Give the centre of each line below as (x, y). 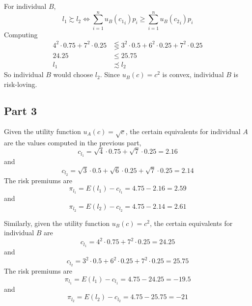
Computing (21, 34)
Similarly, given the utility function (57, 223)
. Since (110, 74)
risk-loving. (21, 84)
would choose (73, 74)
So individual (24, 74)
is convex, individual (193, 74)
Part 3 (21, 110)
